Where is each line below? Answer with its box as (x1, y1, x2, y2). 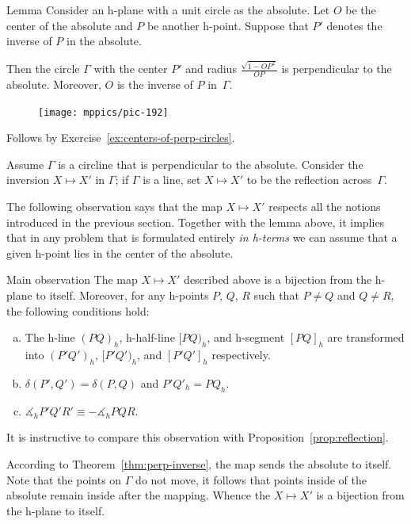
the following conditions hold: (6, 302, 150, 319)
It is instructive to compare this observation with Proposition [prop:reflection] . (6, 429, 389, 446)
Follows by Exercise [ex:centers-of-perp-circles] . (6, 129, 235, 146)
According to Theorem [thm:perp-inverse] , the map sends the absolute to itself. (6, 455, 392, 472)
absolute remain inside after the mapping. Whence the (6, 487, 271, 503)
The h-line (25, 329, 75, 346)
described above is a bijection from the (184, 271, 372, 288)
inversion (6, 171, 50, 188)
